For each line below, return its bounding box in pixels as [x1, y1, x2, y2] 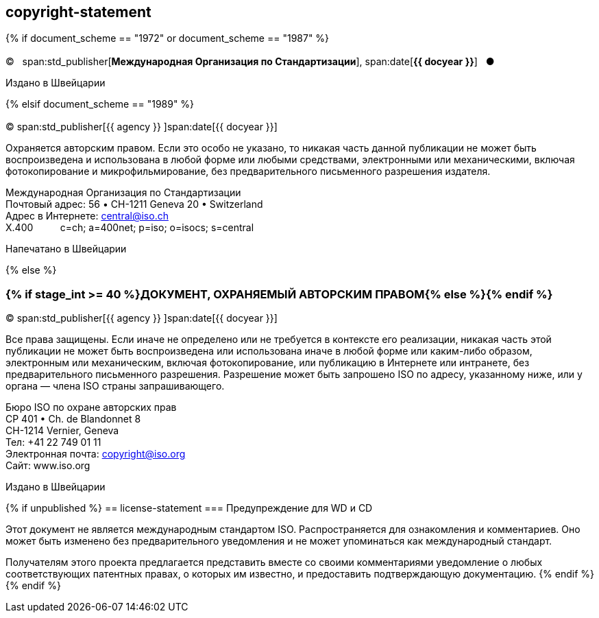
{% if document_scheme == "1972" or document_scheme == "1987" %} [5, 32, 330, 45]
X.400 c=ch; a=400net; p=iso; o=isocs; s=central [5, 222, 254, 234]
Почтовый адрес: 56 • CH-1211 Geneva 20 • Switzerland [5, 198, 263, 211]
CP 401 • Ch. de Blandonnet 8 [5, 412, 141, 425]
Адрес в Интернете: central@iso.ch [5, 210, 169, 222]
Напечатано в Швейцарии [5, 243, 127, 255]
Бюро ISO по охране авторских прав [5, 401, 177, 413]
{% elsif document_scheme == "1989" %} [5, 97, 195, 110]
